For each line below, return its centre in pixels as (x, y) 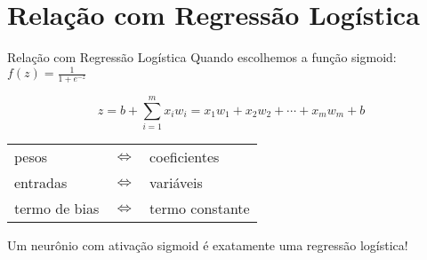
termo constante (200, 209)
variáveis (176, 183)
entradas (41, 183)
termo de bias (57, 209)
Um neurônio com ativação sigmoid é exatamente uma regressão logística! (208, 245)
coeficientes (185, 157)
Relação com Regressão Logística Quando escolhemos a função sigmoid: (202, 57)
